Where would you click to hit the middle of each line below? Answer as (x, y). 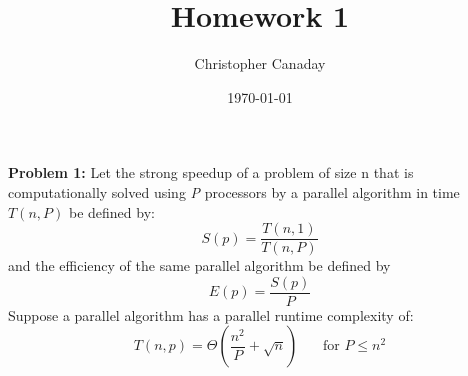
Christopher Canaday (260, 63)
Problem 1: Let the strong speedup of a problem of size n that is (211, 172)
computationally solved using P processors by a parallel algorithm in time (234, 191)
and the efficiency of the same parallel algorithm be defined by (199, 265)
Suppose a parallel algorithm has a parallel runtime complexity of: (211, 314)
